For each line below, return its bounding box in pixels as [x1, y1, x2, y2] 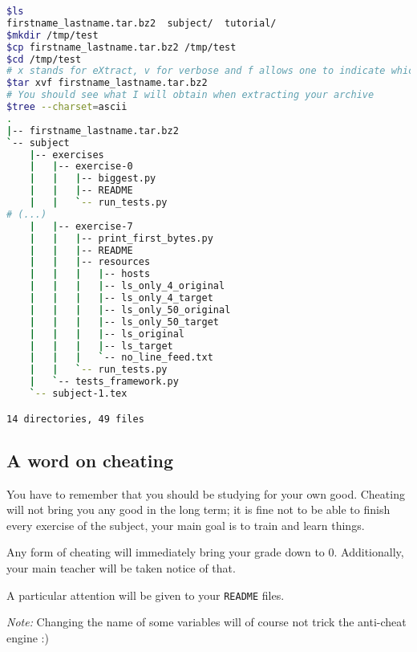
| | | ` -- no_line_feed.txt [29, 352, 213, 364]
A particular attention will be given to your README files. [6, 586, 285, 603]
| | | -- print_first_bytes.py [29, 232, 213, 244]
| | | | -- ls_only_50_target [29, 316, 219, 328]
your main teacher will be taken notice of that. [6, 559, 236, 576]
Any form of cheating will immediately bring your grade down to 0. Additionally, [6, 544, 404, 560]
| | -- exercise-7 [29, 220, 133, 232]
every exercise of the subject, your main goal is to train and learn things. [6, 516, 365, 533]
